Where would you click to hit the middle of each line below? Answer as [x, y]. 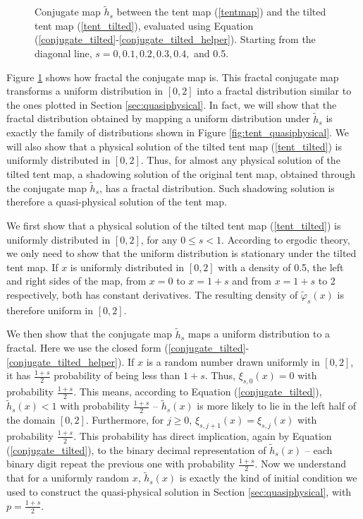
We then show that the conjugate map [89, 334]
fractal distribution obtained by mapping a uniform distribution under [158, 118]
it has [19, 375]
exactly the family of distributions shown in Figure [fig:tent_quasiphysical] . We [178, 132]
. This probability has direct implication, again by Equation [203, 435]
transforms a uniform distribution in [85, 91]
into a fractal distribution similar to [274, 91]
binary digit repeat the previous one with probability [121, 464]
